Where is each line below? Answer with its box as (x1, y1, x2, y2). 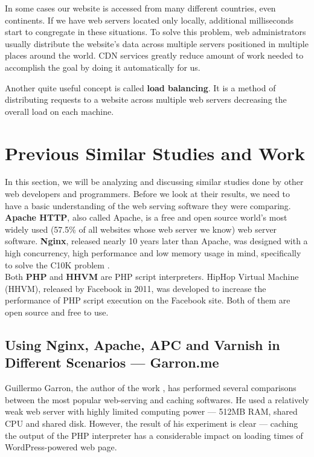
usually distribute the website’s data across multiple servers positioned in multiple (5, 37, 309, 50)
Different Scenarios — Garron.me (5, 353, 219, 372)
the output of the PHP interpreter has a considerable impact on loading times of (5, 429, 303, 441)
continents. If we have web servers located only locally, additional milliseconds (5, 13, 294, 26)
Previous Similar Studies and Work (5, 140, 306, 165)
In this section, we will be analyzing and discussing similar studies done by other (5, 175, 304, 188)
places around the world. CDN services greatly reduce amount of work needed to (5, 49, 304, 62)
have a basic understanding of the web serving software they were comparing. (5, 199, 291, 212)
